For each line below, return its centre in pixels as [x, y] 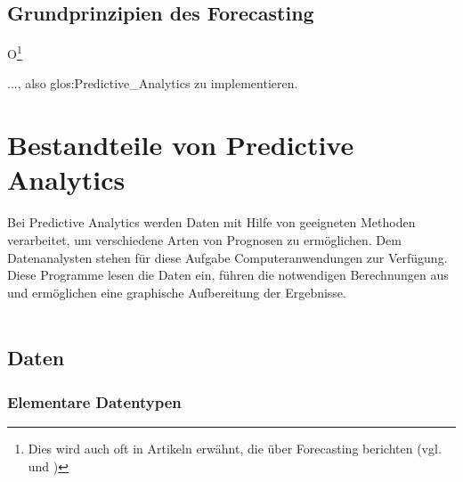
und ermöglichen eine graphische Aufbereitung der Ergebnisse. [177, 292]
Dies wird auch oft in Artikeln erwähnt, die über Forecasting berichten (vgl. [235, 448]
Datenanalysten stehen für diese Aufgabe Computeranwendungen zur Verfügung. [227, 257]
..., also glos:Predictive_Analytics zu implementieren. [153, 83]
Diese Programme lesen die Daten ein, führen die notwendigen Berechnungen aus [228, 275]
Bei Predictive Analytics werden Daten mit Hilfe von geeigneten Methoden [211, 222]
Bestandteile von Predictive [181, 145]
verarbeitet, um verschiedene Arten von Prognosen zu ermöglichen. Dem [204, 239]
